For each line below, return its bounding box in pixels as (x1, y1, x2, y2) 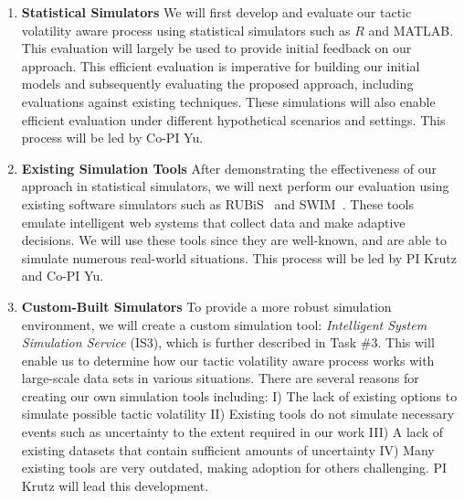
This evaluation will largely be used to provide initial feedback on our (21, 38, 412, 58)
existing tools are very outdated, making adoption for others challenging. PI (21, 458, 448, 477)
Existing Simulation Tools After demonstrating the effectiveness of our (21, 158, 438, 177)
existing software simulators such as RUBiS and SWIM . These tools (21, 194, 415, 213)
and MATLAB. (368, 20, 454, 39)
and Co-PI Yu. (21, 266, 104, 285)
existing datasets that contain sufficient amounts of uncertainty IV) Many (21, 440, 435, 459)
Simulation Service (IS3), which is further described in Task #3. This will (21, 333, 435, 352)
